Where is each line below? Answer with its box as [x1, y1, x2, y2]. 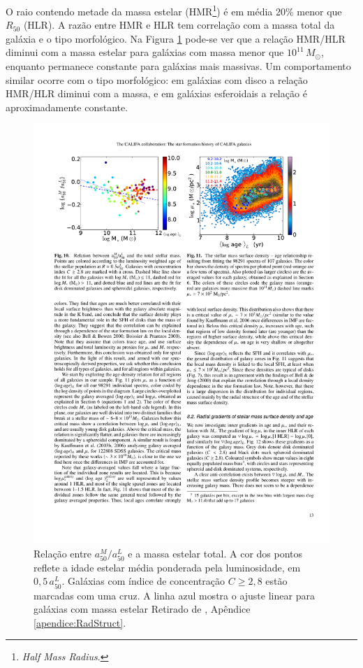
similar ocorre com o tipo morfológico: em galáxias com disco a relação [6, 72, 308, 87]
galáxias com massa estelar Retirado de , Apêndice [34, 602, 251, 616]
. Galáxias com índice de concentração [61, 574, 225, 588]
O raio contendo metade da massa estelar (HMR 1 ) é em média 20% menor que [6, 2, 342, 18]
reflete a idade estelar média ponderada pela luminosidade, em [34, 560, 301, 574]
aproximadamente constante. [6, 99, 128, 114]
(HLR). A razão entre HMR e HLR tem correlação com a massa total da [23, 17, 335, 32]
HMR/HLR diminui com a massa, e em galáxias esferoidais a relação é [6, 86, 307, 101]
